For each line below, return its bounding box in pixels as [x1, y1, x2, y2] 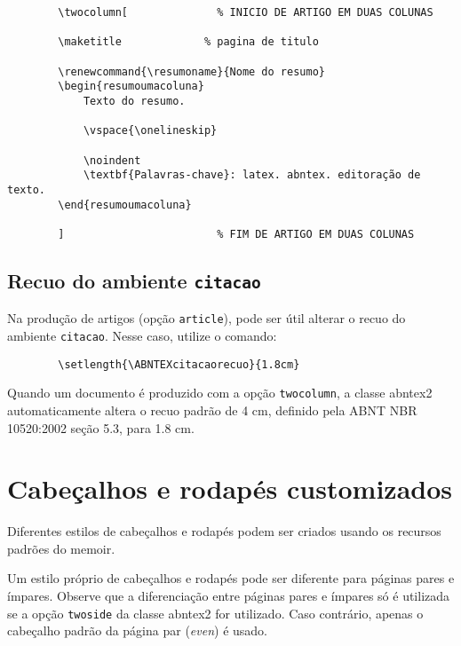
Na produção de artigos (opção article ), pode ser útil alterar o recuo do [7, 309, 406, 327]
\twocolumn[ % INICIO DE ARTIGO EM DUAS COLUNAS [58, 6, 433, 19]
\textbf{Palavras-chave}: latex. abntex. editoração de [83, 169, 421, 182]
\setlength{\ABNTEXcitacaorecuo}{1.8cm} [58, 358, 300, 371]
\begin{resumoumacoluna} [58, 80, 204, 93]
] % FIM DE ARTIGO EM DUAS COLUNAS [58, 227, 415, 240]
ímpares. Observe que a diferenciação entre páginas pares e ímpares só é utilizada [7, 587, 450, 604]
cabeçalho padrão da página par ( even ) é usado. [7, 621, 267, 640]
